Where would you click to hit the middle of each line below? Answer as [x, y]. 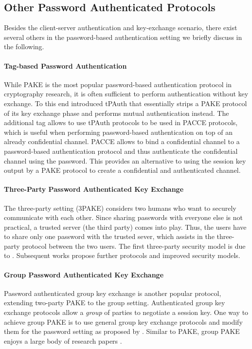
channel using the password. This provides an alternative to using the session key [125, 160]
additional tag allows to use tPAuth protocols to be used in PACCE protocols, [121, 122]
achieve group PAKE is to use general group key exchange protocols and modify [123, 321]
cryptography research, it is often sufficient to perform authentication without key [126, 94]
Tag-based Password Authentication [65, 65]
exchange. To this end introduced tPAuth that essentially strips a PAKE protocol [126, 103]
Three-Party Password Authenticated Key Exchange [94, 189]
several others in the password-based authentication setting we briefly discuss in [123, 37]
